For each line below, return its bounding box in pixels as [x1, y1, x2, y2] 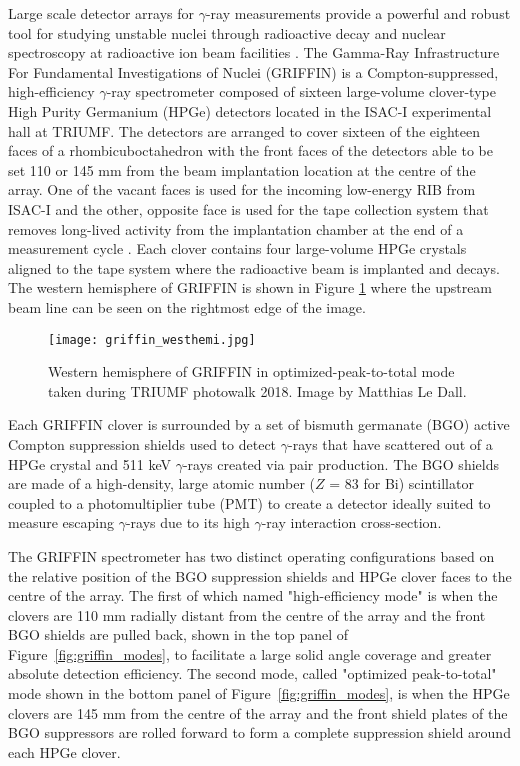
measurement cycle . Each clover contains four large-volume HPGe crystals [8, 238, 467, 259]
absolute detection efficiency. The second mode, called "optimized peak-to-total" [8, 663, 497, 684]
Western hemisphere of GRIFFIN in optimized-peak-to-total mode [48, 361, 455, 382]
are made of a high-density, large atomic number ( [8, 473, 316, 494]
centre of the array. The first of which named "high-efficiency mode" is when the [8, 585, 498, 606]
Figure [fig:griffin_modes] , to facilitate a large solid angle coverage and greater [8, 643, 492, 664]
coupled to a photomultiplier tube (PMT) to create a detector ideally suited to [8, 492, 491, 513]
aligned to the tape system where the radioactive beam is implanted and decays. [8, 257, 500, 278]
